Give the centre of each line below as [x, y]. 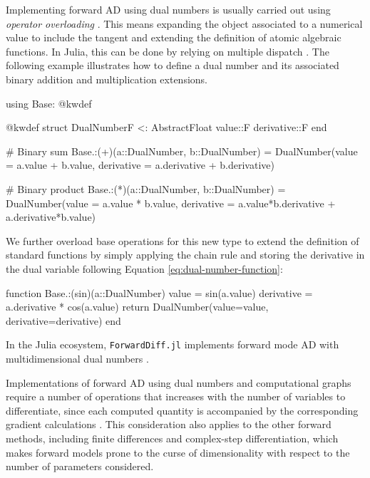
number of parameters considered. [80, 466]
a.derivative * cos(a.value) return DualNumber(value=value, [137, 307]
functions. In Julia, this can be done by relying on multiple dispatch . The [168, 51]
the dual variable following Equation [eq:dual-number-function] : [144, 268]
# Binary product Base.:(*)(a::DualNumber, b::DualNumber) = [146, 188]
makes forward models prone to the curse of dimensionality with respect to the [178, 452]
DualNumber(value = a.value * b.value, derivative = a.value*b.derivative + [171, 203]
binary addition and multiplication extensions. [107, 79]
